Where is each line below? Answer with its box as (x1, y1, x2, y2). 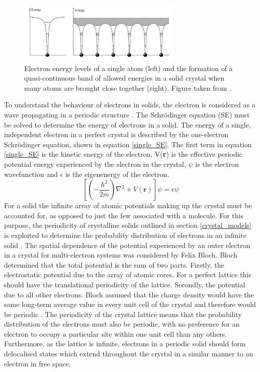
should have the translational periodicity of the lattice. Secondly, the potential (4, 279, 245, 289)
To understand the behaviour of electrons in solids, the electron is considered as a (4, 99, 255, 110)
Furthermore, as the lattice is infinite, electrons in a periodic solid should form (4, 338, 246, 349)
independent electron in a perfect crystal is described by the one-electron (4, 129, 229, 140)
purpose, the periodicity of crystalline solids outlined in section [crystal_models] (4, 220, 251, 230)
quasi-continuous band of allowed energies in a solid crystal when (24, 73, 225, 83)
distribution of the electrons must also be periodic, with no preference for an (4, 319, 240, 329)
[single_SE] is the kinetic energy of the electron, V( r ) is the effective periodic (4, 149, 242, 159)
